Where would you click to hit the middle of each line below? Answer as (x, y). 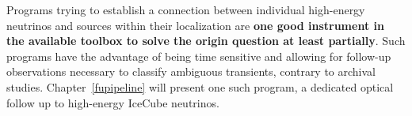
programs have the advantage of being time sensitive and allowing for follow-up (199, 56)
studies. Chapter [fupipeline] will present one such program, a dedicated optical (200, 86)
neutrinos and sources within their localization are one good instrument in (195, 25)
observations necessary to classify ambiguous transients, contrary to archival (191, 71)
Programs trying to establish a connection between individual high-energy (186, 9)
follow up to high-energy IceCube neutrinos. (113, 102)
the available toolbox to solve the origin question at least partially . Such (206, 41)
